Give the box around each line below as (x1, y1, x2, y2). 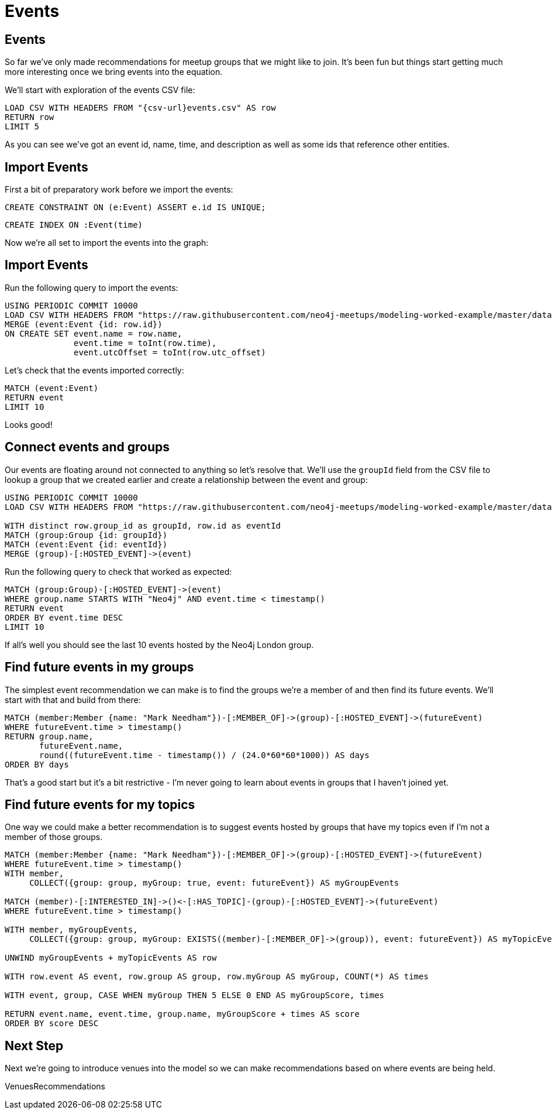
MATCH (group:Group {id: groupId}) (5, 530, 168, 540)
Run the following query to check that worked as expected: (5, 566, 232, 577)
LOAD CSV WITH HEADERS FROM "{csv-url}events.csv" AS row (5, 103, 276, 113)
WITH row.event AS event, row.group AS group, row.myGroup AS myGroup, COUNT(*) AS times (5, 972, 429, 982)
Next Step (5, 1038, 64, 1053)
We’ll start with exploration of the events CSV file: (5, 85, 195, 95)
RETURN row (5, 112, 54, 122)
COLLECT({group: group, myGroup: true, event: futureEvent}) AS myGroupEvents (29, 878, 399, 888)
